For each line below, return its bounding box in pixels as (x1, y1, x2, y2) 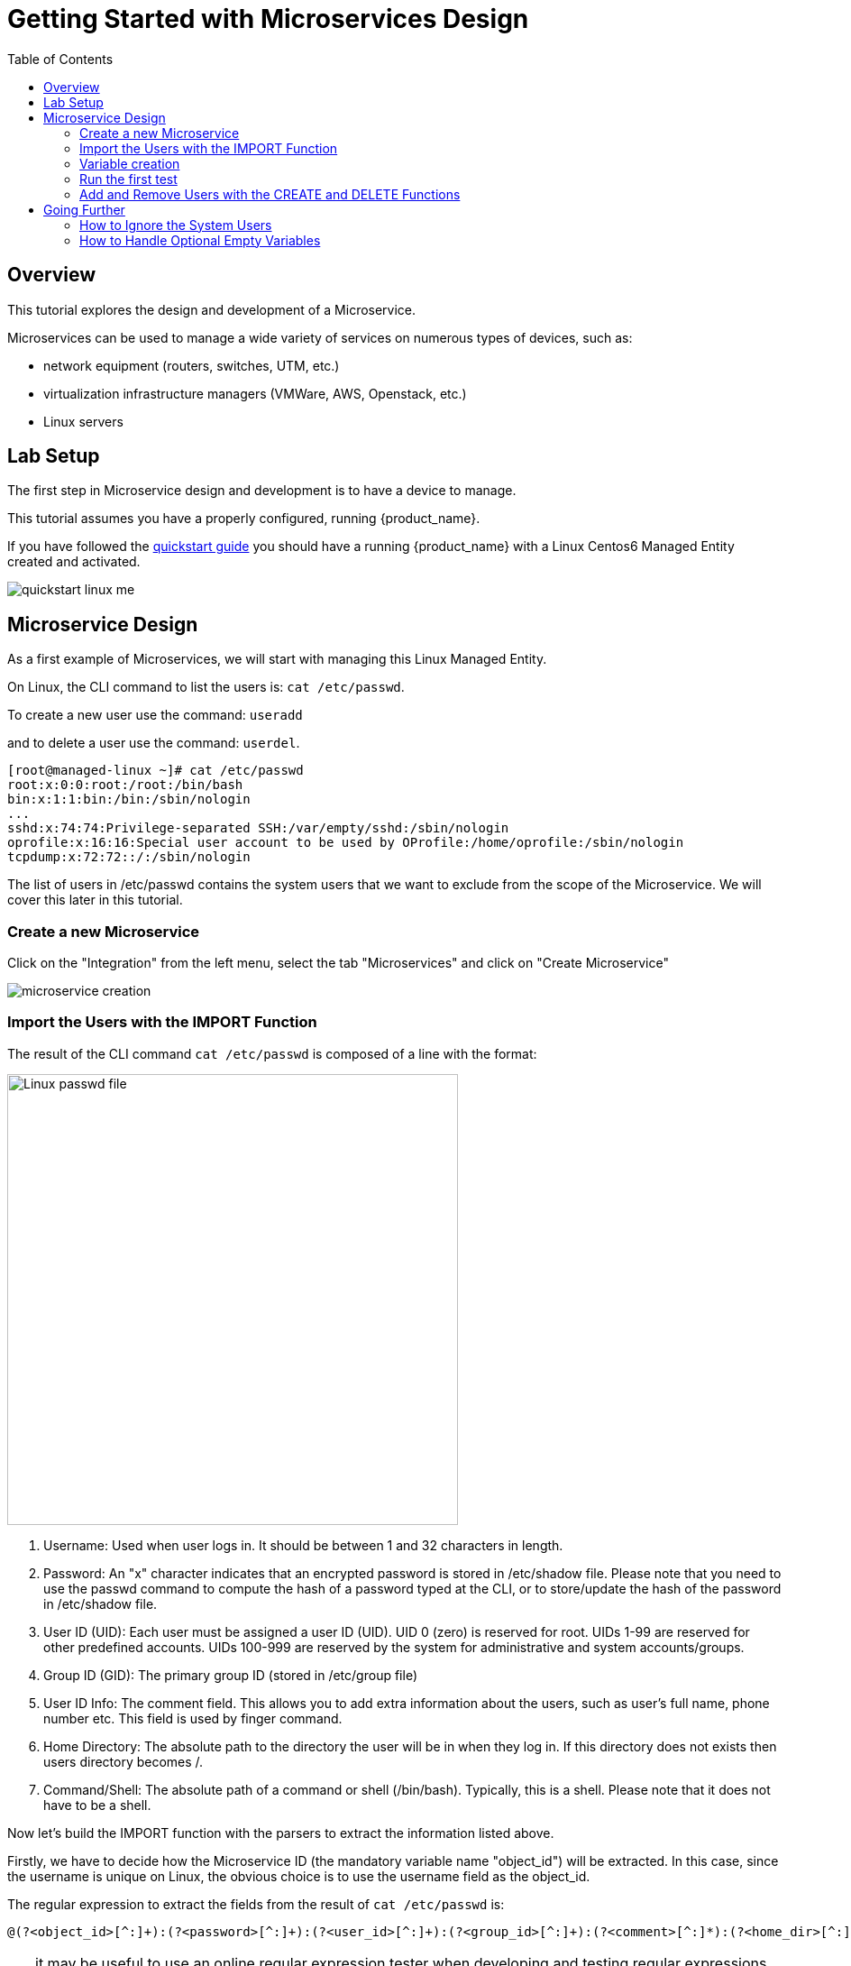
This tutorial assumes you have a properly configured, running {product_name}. (7, 510, 480, 527)
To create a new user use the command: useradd (7, 707, 303, 723)
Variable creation (79, 155, 180, 171)
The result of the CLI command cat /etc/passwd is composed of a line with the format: (7, 1045, 537, 1061)
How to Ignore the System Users (79, 216, 272, 233)
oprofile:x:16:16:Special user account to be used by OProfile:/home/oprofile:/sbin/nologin (7, 835, 684, 850)
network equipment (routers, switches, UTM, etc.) (43, 357, 340, 373)
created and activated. (7, 554, 141, 570)
